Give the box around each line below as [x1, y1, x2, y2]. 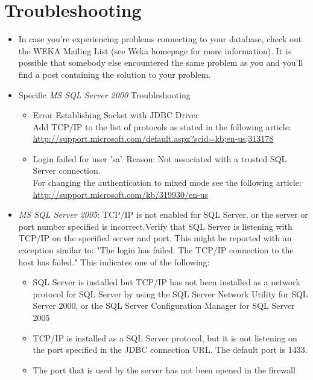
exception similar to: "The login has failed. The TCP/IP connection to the [18, 244, 294, 256]
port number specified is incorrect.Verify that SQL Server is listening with [18, 220, 292, 232]
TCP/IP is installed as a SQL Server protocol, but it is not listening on [33, 331, 297, 344]
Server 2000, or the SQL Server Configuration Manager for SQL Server [33, 299, 295, 312]
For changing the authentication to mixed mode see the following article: [33, 176, 302, 189]
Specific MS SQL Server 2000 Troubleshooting [18, 88, 191, 101]
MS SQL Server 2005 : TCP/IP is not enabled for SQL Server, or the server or [18, 208, 308, 221]
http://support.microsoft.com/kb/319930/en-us [33, 188, 209, 200]
